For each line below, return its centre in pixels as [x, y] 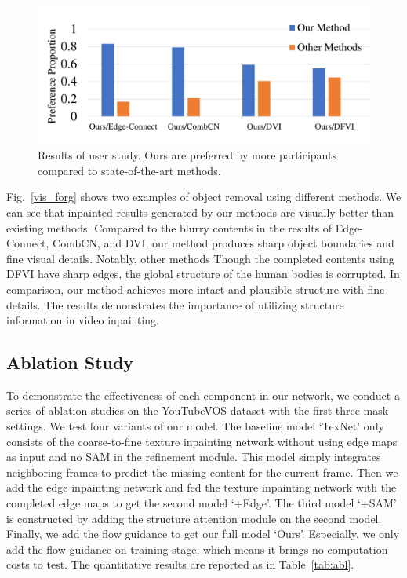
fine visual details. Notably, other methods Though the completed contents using [200, 258]
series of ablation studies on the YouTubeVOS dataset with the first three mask [198, 410]
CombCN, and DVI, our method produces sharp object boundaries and [223, 243]
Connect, [28, 243]
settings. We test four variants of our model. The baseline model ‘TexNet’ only [195, 426]
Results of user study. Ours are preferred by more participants [187, 155]
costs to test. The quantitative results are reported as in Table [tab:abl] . [180, 564]
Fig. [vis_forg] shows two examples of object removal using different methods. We [204, 197]
